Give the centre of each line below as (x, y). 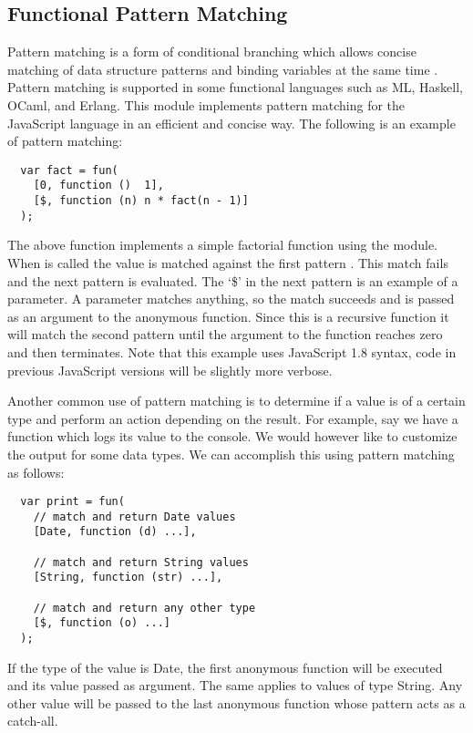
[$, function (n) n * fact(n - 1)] (141, 201)
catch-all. (33, 721)
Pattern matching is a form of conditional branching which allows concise (212, 52)
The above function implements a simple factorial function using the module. (223, 245)
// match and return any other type (144, 608)
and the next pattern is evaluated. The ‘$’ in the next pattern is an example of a (233, 280)
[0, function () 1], (98, 186)
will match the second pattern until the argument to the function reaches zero (225, 334)
